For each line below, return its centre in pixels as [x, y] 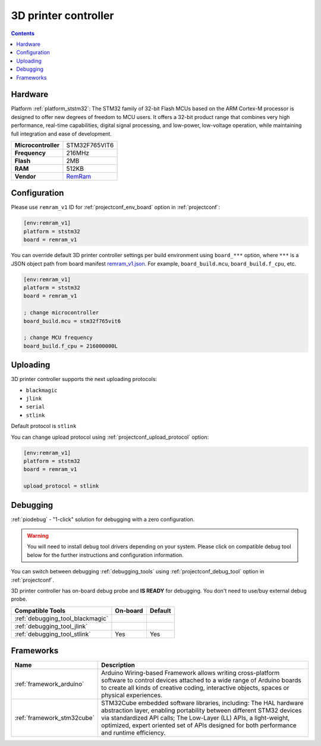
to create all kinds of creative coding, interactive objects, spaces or [195, 688]
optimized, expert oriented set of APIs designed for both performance [199, 725]
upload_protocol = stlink [61, 486]
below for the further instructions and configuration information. [105, 555]
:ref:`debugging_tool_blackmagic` [62, 618]
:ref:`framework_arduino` [49, 684]
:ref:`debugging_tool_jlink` [51, 626]
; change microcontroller [61, 313]
